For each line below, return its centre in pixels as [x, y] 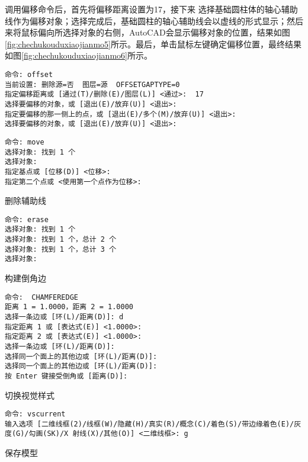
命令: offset [29, 74]
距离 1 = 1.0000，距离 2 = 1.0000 [69, 307]
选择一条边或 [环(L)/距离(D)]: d [64, 317]
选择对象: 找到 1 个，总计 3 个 [61, 249]
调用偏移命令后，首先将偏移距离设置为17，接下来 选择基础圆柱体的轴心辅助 [151, 9]
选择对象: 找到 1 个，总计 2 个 [61, 240]
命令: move [25, 142]
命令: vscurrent [35, 414]
